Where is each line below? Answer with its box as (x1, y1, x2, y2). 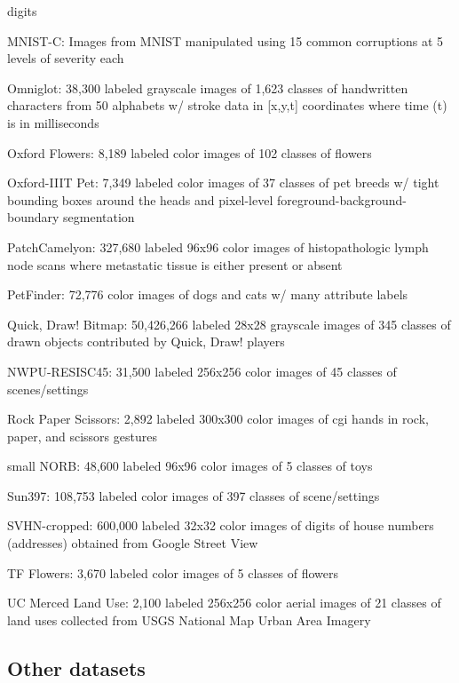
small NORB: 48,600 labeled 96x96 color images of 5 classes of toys (7, 457, 373, 475)
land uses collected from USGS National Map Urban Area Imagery (7, 610, 371, 629)
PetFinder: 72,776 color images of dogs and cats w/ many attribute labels (7, 285, 408, 304)
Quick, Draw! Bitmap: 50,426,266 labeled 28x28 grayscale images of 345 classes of (7, 314, 451, 333)
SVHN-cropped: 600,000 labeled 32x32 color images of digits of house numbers (7, 516, 434, 535)
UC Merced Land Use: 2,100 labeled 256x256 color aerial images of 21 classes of (7, 593, 441, 612)
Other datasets (7, 654, 146, 681)
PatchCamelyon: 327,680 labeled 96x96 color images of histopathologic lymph (7, 237, 429, 256)
